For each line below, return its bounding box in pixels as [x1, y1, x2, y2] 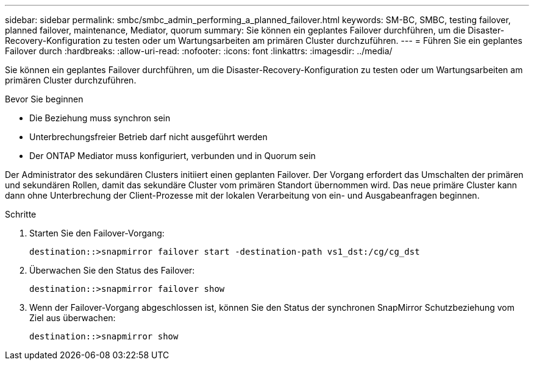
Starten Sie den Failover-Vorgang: [29, 228, 165, 238]
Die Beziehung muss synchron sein [29, 113, 171, 123]
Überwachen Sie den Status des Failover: [29, 265, 195, 275]
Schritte [5, 209, 37, 219]
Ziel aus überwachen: [29, 313, 116, 323]
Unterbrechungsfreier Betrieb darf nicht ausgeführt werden [29, 132, 268, 142]
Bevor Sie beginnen [5, 94, 84, 104]
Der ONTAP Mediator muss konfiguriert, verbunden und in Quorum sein [29, 151, 316, 161]
